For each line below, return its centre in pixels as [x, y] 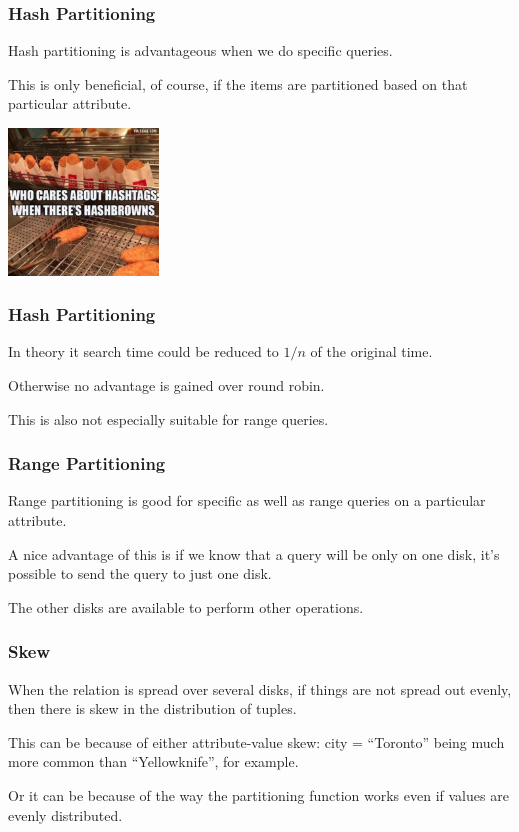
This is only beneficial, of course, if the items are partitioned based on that [238, 83]
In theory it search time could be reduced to [143, 351]
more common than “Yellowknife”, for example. [153, 761]
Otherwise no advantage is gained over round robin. [166, 384]
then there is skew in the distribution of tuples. [152, 708]
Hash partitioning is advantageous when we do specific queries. [200, 50]
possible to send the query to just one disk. [140, 573]
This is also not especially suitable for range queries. [168, 418]
